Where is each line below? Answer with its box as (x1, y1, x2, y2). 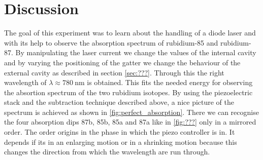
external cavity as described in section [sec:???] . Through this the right (4, 67, 224, 77)
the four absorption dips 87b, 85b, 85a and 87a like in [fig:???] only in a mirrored (4, 116, 256, 127)
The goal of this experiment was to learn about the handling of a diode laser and (4, 27, 256, 38)
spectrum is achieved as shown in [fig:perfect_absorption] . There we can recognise (4, 106, 259, 117)
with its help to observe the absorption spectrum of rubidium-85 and (4, 37, 218, 48)
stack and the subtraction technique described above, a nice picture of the (4, 97, 235, 107)
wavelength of (4, 77, 47, 88)
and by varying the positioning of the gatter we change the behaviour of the (4, 57, 241, 67)
